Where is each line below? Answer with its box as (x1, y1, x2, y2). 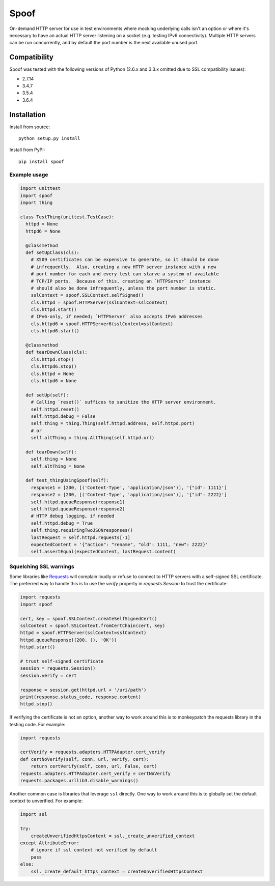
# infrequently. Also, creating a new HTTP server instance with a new (31, 264, 216, 270)
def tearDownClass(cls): (25, 349, 88, 355)
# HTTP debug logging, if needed (31, 513, 115, 519)
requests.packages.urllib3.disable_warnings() (20, 778, 139, 784)
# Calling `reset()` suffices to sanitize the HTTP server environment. (31, 399, 216, 405)
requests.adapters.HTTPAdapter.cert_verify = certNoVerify (20, 770, 171, 776)
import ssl (20, 812, 47, 817)
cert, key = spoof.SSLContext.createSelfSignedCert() (20, 616, 157, 621)
